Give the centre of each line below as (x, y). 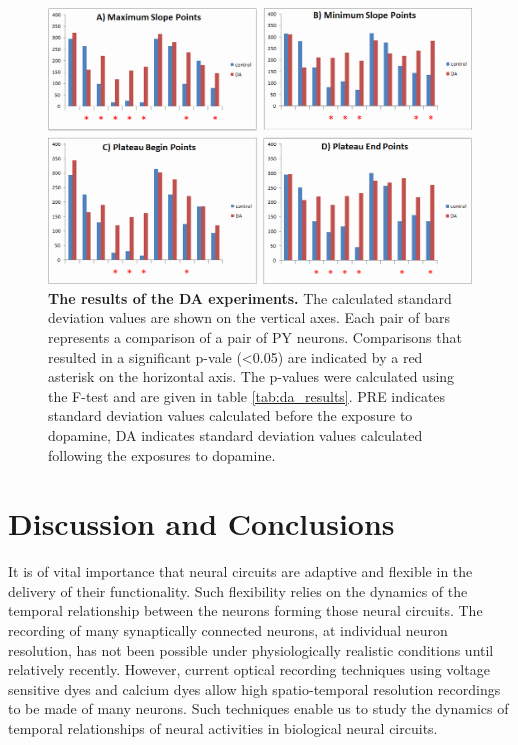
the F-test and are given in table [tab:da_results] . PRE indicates (247, 395)
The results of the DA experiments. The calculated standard (250, 297)
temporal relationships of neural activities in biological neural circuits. (223, 727)
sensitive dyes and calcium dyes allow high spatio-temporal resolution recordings (254, 688)
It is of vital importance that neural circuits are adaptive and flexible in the (240, 571)
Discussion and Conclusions (201, 523)
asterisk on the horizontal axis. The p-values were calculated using (251, 376)
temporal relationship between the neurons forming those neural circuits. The (245, 610)
